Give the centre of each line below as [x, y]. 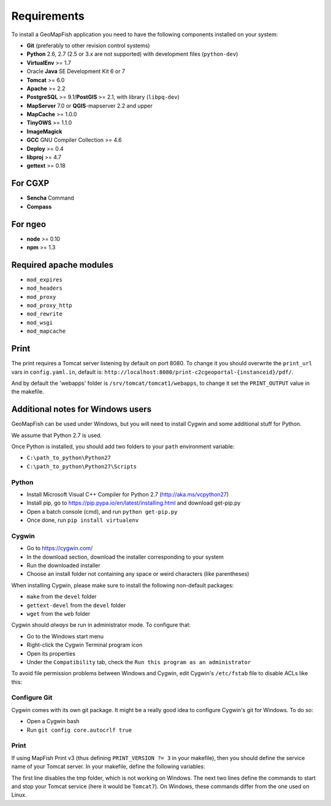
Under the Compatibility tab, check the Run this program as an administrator [139, 662]
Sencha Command [51, 198]
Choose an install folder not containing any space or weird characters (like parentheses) [138, 574]
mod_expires [44, 280]
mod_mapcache [46, 331]
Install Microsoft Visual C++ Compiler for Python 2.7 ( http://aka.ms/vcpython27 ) [128, 494]
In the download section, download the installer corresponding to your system [125, 557]
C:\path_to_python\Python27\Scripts [82, 466]
